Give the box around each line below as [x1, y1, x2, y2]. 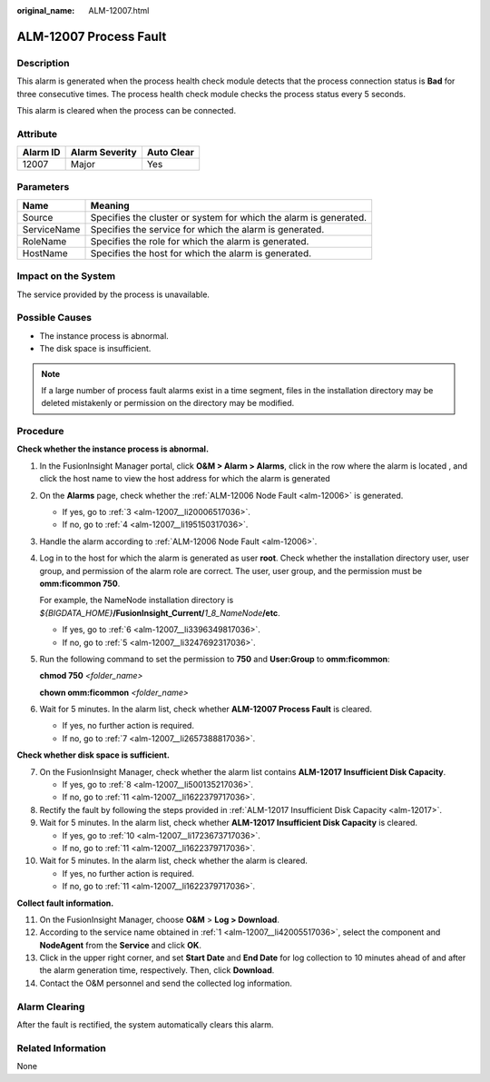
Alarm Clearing [16, 1000, 85, 1013]
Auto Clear [146, 146, 195, 159]
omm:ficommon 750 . [39, 578, 121, 589]
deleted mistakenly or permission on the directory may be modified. [41, 398, 295, 409]
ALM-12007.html [88, 5, 150, 15]
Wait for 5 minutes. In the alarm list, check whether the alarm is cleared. [39, 855, 309, 867]
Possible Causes [16, 312, 93, 324]
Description [16, 56, 70, 69]
